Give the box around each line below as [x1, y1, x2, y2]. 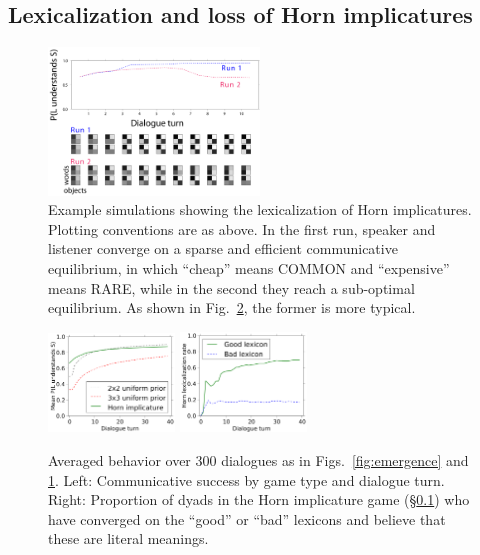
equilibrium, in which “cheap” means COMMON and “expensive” [48, 258, 450, 279]
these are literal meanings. [48, 528, 209, 549]
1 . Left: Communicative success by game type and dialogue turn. [48, 469, 445, 490]
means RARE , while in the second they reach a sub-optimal [48, 277, 415, 298]
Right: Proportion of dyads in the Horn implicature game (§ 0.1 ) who [48, 489, 470, 510]
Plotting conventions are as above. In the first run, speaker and [48, 218, 436, 239]
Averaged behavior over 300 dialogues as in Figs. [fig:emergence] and [48, 449, 469, 470]
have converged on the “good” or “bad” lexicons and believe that [48, 508, 446, 529]
